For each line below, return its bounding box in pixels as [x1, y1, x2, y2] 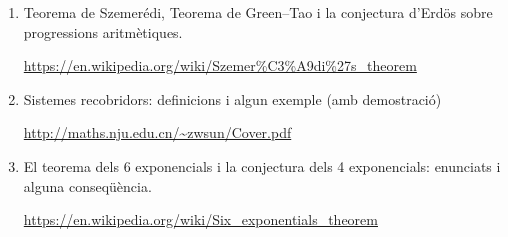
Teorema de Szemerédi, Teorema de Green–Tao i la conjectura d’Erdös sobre [23, 2, 493, 22]
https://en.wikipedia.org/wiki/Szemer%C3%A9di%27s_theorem [23, 55, 417, 76]
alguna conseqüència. [23, 175, 152, 196]
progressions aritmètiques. [23, 21, 183, 42]
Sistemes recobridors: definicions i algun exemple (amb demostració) [23, 88, 442, 109]
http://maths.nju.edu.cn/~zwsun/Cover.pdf [23, 122, 292, 143]
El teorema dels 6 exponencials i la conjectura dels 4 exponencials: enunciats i [23, 155, 501, 176]
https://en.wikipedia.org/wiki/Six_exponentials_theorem [23, 209, 378, 230]
